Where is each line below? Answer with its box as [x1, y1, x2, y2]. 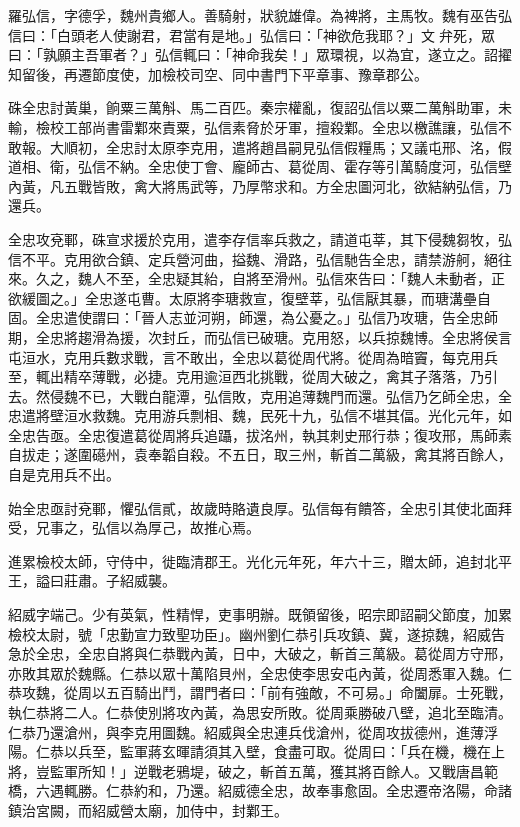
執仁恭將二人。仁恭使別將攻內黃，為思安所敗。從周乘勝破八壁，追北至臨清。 [8, 702, 512, 722]
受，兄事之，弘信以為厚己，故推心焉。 [8, 517, 260, 538]
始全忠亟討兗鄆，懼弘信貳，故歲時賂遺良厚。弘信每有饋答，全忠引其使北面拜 [8, 497, 512, 518]
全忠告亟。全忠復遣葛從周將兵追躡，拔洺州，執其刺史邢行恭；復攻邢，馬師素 [8, 424, 512, 445]
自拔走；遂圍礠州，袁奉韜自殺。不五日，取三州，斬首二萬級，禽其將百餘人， [8, 444, 512, 465]
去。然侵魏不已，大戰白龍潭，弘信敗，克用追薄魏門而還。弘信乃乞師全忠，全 [8, 385, 512, 406]
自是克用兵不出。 [8, 464, 120, 485]
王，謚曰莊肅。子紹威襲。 [8, 570, 176, 591]
